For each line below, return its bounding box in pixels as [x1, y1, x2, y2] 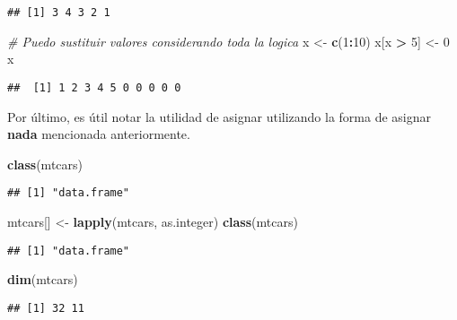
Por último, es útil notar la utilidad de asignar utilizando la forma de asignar [7, 107, 432, 125]
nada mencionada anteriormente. [7, 125, 190, 143]
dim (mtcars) [7, 270, 78, 289]
